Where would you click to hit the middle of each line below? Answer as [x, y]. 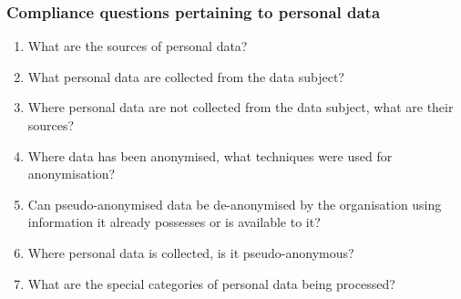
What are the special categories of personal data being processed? [211, 283]
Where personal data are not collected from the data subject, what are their [241, 107]
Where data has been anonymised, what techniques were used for [210, 155]
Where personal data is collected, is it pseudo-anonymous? [191, 252]
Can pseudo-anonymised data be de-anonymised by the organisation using [235, 204]
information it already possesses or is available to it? [174, 222]
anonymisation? [72, 174]
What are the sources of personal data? [138, 46]
